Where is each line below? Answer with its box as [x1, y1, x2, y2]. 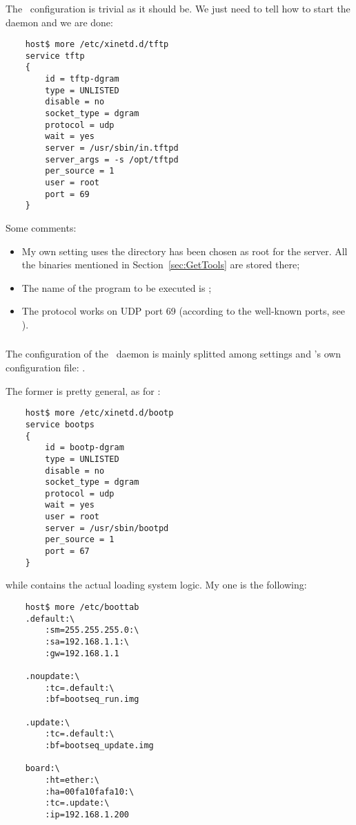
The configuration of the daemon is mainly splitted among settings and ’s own [6, 346, 342, 361]
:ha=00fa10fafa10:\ [45, 786, 135, 797]
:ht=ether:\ [45, 775, 100, 785]
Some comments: [6, 220, 77, 234]
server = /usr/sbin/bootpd [45, 523, 169, 533]
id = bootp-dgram [45, 443, 124, 453]
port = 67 [45, 546, 90, 557]
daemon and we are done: [6, 15, 113, 29]
